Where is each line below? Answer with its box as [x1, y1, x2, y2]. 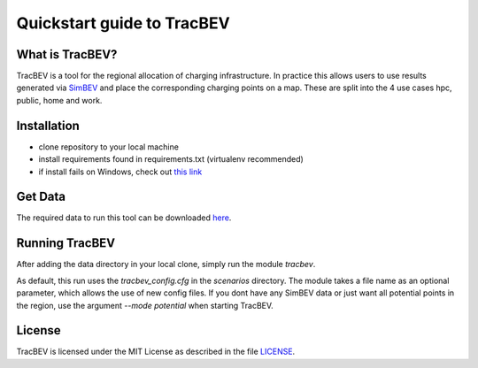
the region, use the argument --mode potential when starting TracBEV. [16, 300, 274, 310]
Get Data [16, 189, 66, 204]
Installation [16, 118, 80, 133]
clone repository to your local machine [38, 142, 179, 152]
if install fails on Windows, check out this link [38, 166, 203, 177]
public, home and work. [16, 95, 103, 105]
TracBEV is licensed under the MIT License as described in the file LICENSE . [16, 346, 296, 357]
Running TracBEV [16, 235, 115, 251]
